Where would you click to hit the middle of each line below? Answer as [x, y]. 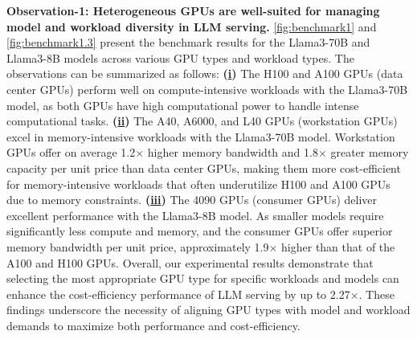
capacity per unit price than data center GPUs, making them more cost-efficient [204, 167]
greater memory [370, 152]
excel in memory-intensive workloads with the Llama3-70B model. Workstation [201, 136]
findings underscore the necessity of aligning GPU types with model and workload [208, 310]
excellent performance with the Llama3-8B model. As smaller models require [195, 215]
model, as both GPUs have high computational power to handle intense [183, 105]
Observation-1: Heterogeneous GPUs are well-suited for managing [193, 10]
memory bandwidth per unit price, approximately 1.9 [138, 246]
